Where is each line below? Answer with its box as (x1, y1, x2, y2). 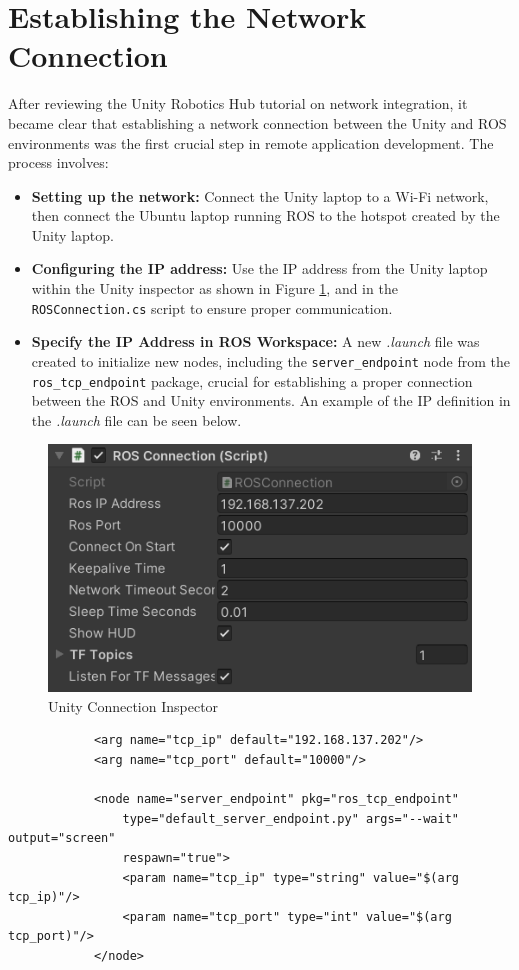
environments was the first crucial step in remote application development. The (8, 132, 494, 153)
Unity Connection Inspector (48, 695, 219, 716)
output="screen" (8, 831, 116, 846)
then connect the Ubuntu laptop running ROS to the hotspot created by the (31, 205, 500, 226)
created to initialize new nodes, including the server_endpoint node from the (31, 350, 510, 371)
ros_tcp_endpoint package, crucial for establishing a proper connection (31, 370, 473, 391)
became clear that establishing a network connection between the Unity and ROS (8, 112, 507, 133)
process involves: (8, 152, 109, 173)
